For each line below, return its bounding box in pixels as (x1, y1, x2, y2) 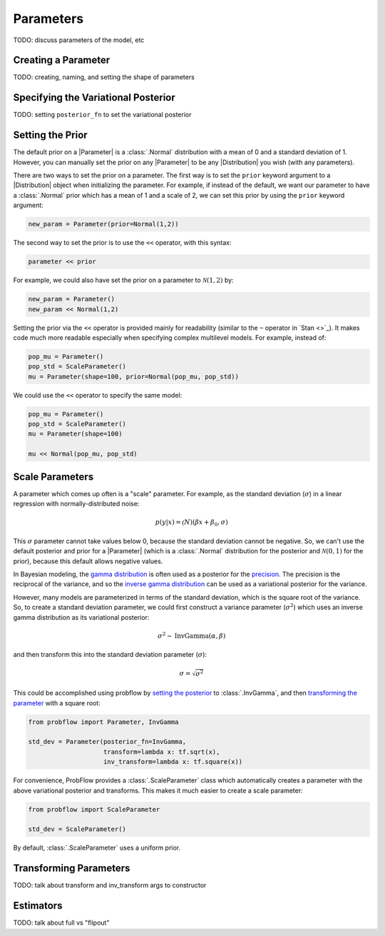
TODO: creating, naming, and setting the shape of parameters (13, 73, 195, 81)
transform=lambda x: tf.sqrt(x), (103, 748, 220, 756)
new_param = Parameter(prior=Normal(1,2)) (28, 220, 179, 228)
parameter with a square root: (13, 698, 101, 707)
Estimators (13, 900, 63, 912)
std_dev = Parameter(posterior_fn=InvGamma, (28, 738, 187, 746)
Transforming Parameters (13, 862, 130, 875)
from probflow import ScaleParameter (28, 805, 160, 813)
